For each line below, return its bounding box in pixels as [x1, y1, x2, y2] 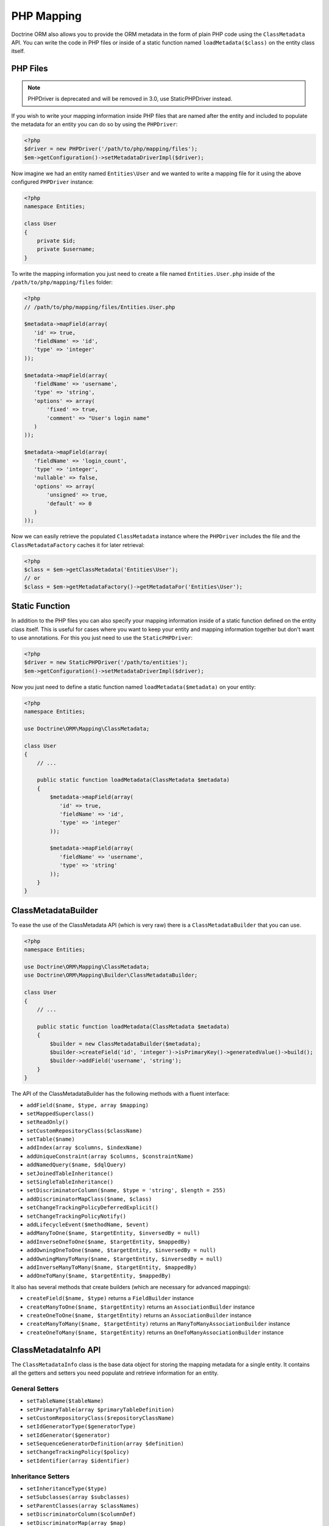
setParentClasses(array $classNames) [26, 1502, 140, 1509]
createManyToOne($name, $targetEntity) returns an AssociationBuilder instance [26, 1303, 255, 1311]
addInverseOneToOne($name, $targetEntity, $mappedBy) [26, 1238, 191, 1245]
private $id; [37, 237, 76, 244]
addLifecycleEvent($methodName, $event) [26, 1221, 149, 1228]
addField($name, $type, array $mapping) [26, 1102, 149, 1108]
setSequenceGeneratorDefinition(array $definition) [26, 1441, 185, 1447]
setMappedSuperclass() [26, 1110, 94, 1117]
